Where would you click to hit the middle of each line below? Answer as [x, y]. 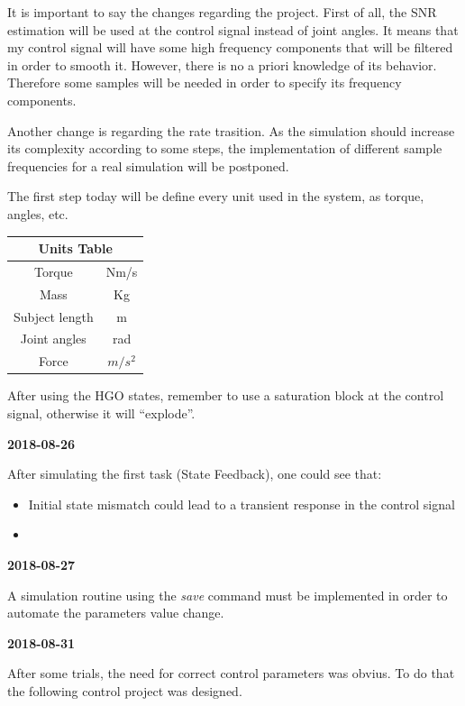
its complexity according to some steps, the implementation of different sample [225, 148]
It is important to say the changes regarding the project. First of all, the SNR [222, 12]
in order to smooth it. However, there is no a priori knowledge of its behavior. [222, 64]
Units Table [75, 248]
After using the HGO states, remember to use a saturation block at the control [226, 395]
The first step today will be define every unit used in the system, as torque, [216, 196]
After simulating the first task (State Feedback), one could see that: [195, 474]
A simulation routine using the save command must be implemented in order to [228, 595]
